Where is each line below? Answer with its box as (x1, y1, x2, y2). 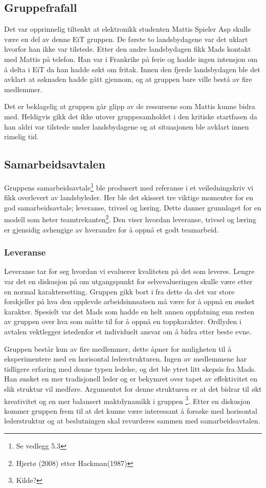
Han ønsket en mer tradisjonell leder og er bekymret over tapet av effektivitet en (4, 373, 258, 384)
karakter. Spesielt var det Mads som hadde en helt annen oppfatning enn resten (4, 306, 254, 316)
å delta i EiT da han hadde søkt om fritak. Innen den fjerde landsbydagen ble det (4, 63, 260, 74)
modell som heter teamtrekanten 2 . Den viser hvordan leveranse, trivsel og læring (4, 213, 256, 225)
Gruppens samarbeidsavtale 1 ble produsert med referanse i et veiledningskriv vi (4, 180, 253, 193)
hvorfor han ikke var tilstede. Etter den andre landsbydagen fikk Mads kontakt (4, 44, 251, 54)
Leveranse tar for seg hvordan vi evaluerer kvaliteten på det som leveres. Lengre (4, 266, 255, 277)
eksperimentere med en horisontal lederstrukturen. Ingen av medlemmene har (4, 353, 247, 364)
